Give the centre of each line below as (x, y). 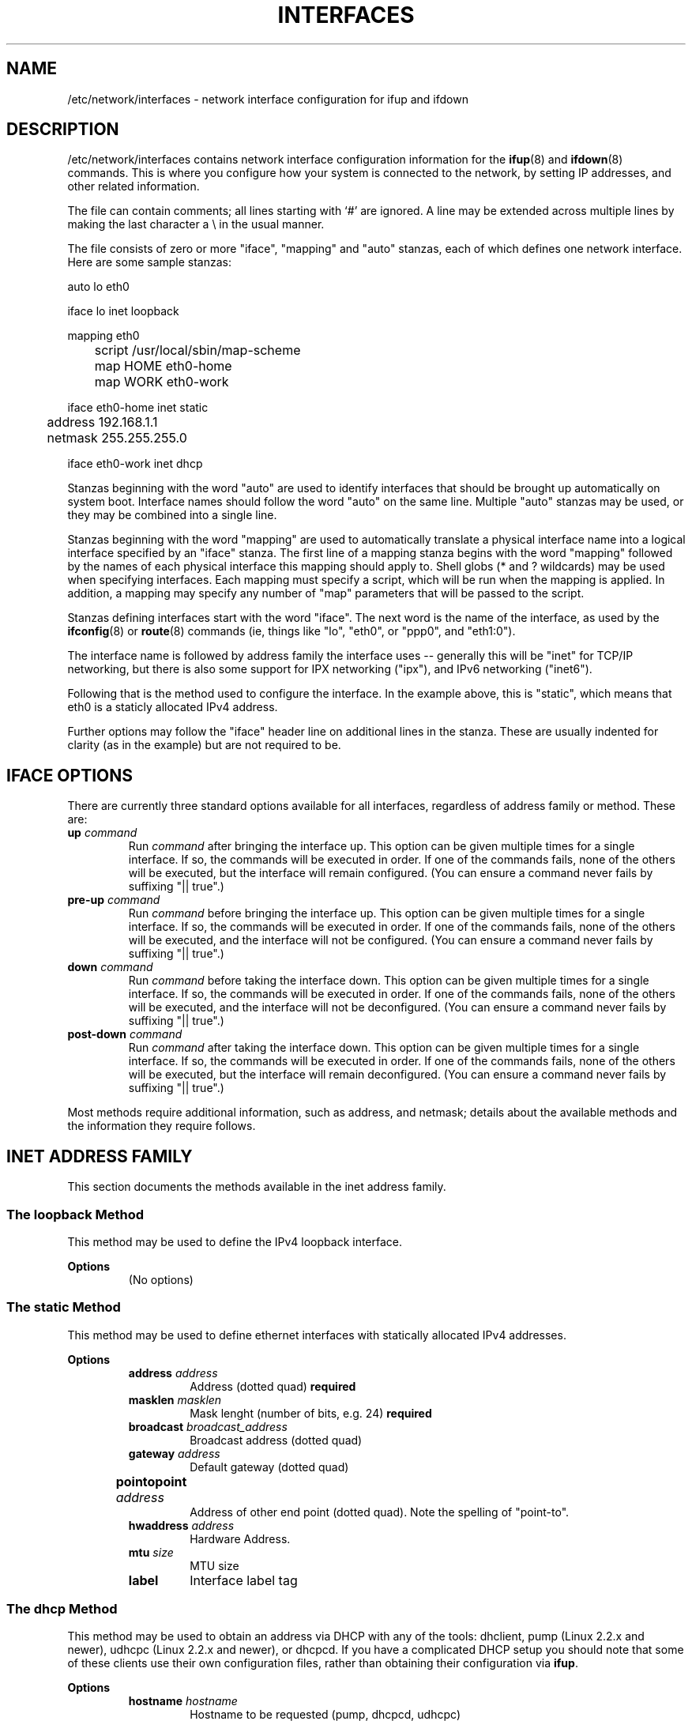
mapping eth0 (103, 336)
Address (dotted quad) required (273, 1386)
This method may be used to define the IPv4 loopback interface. (235, 1241)
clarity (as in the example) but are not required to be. (204, 745)
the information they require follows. (162, 1126)
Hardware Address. (240, 1538)
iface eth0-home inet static (138, 408)
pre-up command (114, 900)
